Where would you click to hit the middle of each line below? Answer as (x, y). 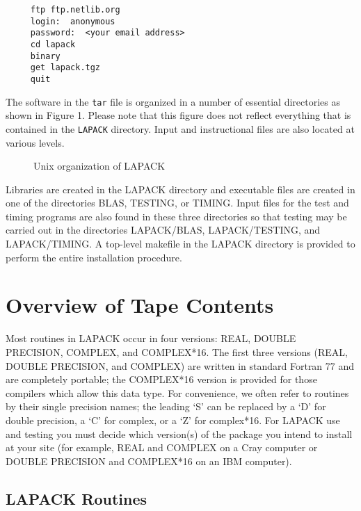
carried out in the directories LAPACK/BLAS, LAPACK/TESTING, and (163, 230)
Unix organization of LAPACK (99, 166)
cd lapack (53, 44)
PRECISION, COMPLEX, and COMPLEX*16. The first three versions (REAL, (177, 351)
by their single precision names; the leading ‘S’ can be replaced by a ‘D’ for (166, 406)
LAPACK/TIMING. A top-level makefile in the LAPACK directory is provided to (180, 244)
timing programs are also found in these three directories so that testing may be (176, 216)
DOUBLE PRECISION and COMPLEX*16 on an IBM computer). (149, 461)
